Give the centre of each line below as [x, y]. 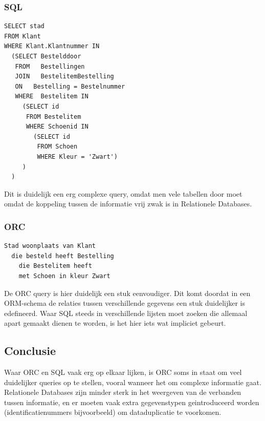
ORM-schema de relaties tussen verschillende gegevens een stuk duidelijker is [125, 303]
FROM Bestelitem [53, 117]
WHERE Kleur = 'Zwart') [77, 156]
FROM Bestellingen [50, 66]
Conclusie [30, 351]
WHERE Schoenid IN [57, 127]
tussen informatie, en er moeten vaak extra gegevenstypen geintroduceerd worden [132, 402]
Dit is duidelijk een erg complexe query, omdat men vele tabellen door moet [123, 193]
